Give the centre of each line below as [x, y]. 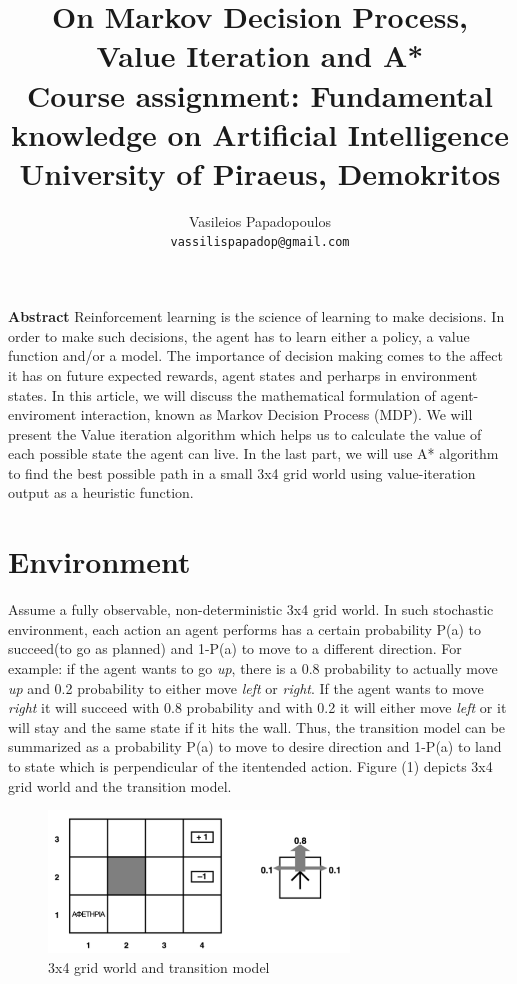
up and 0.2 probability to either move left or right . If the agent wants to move [246, 687]
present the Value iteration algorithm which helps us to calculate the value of [245, 433]
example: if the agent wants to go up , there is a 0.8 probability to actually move [253, 667]
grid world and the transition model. [120, 785]
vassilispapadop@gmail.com [260, 242]
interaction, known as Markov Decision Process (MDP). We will [276, 414]
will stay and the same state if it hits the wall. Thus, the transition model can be [257, 726]
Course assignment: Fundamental [260, 94]
